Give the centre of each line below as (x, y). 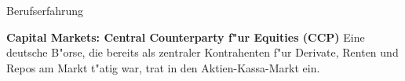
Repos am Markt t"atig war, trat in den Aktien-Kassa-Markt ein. (163, 67)
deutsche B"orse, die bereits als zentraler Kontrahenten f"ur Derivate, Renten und (202, 52)
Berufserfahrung (45, 10)
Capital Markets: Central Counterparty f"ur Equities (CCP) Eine (186, 37)
